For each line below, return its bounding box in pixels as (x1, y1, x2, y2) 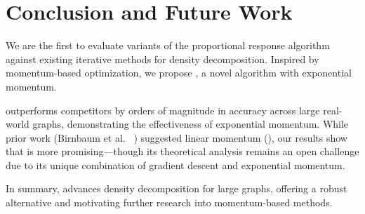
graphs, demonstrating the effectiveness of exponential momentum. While (32, 116, 349, 131)
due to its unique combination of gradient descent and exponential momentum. (6, 157, 345, 172)
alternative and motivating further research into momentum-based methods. (6, 195, 333, 210)
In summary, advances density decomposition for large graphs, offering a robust (6, 181, 347, 196)
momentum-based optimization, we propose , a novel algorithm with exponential (6, 65, 352, 80)
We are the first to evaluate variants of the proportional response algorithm (6, 38, 330, 53)
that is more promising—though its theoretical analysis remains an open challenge (6, 144, 359, 159)
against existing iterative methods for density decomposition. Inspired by (6, 51, 319, 66)
